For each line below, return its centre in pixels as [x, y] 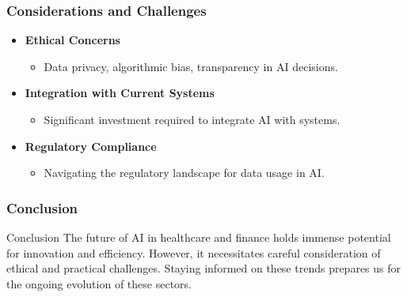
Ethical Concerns [72, 40]
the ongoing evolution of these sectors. [99, 283]
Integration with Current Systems [120, 93]
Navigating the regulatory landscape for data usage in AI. [184, 173]
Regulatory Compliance [91, 146]
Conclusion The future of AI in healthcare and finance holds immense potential [199, 237]
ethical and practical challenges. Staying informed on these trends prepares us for [204, 268]
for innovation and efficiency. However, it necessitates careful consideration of [194, 252]
